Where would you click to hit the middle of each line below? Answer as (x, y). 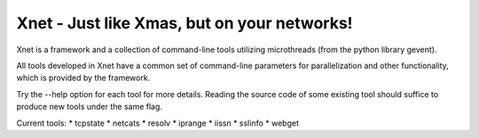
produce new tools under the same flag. (90, 107)
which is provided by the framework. (83, 78)
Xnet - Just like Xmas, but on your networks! (185, 23)
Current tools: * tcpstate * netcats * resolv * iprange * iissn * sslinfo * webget (157, 123)
